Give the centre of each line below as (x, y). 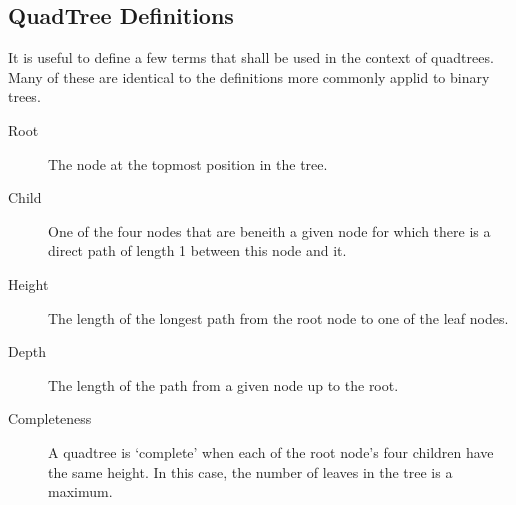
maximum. (80, 491)
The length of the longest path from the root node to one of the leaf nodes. (278, 317)
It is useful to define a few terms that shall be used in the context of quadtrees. (251, 57)
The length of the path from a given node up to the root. (223, 384)
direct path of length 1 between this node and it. (197, 250)
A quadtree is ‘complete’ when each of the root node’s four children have (271, 451)
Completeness (50, 418)
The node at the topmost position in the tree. (188, 163)
